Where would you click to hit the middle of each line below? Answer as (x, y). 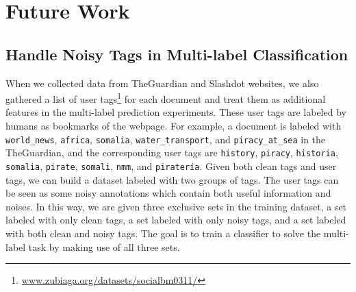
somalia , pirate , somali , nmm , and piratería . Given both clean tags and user (171, 166)
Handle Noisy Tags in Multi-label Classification (177, 54)
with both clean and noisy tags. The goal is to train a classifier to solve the (163, 233)
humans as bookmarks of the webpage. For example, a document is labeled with (174, 126)
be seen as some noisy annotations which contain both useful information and (168, 193)
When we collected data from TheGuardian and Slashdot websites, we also (162, 83)
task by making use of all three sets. (104, 246)
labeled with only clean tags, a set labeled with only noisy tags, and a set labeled (176, 220)
